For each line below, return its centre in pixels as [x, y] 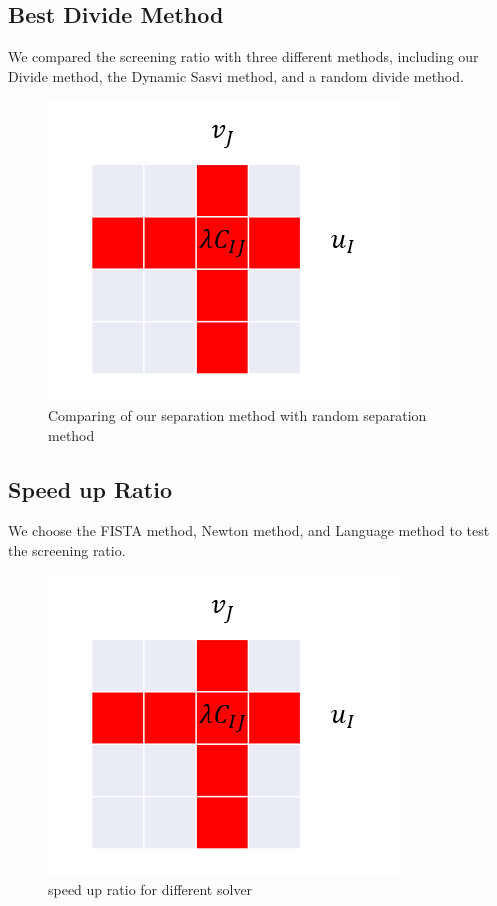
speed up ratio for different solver [150, 889]
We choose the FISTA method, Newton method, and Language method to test [249, 530]
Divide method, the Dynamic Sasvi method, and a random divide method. [236, 75]
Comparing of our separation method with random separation [237, 414]
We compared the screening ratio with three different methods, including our [243, 56]
